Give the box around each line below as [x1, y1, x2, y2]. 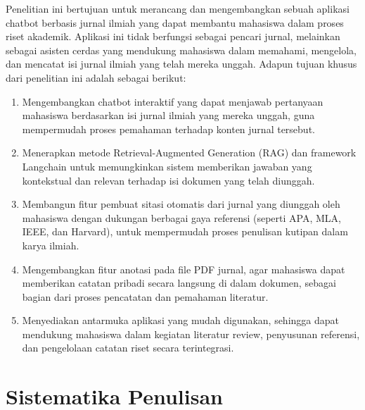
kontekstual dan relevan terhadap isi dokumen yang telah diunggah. [22, 173, 315, 187]
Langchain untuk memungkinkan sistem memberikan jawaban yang [22, 159, 312, 173]
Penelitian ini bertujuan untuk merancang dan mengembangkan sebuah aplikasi [6, 1, 350, 15]
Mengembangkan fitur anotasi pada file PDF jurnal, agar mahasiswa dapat [22, 261, 345, 276]
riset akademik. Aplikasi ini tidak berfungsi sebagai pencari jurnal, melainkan [6, 29, 340, 44]
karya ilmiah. [22, 237, 79, 252]
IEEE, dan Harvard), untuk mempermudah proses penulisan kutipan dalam [22, 224, 348, 239]
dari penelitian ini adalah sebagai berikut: [6, 70, 186, 85]
